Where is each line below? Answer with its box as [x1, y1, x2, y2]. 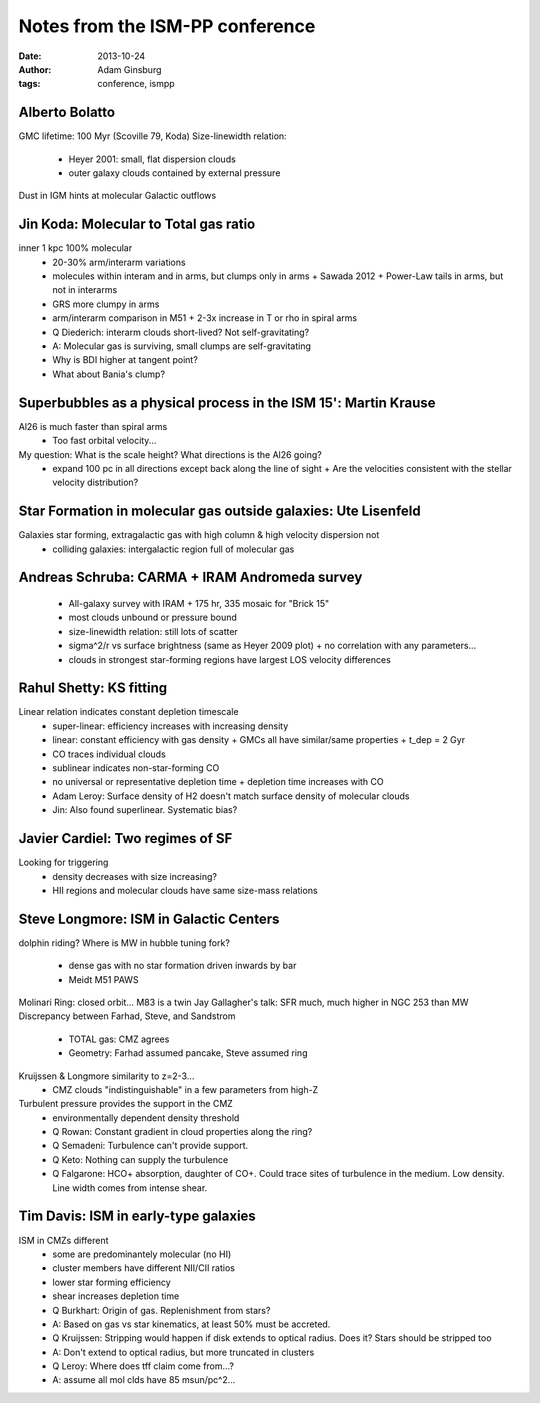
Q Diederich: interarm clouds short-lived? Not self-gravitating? [52, 326, 310, 338]
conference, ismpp [97, 78, 175, 90]
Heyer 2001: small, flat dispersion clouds [68, 153, 237, 165]
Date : [18, 50, 42, 62]
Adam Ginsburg [97, 63, 162, 75]
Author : [18, 63, 52, 75]
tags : [18, 78, 41, 90]
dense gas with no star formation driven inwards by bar [68, 960, 297, 972]
